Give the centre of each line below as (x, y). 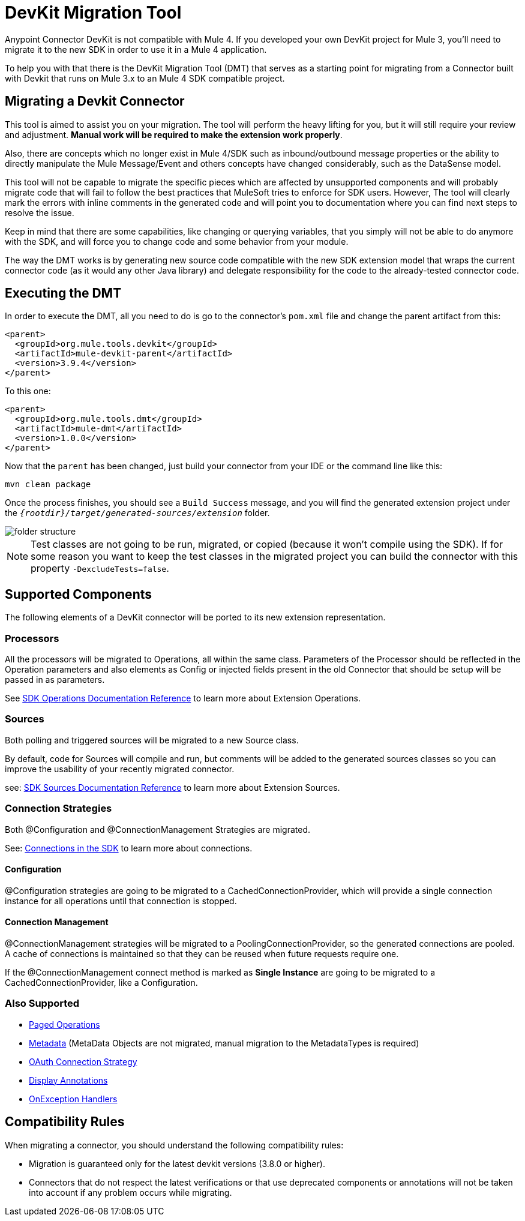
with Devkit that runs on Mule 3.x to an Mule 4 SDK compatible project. (145, 78)
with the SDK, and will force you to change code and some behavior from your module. (177, 241)
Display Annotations (68, 1080)
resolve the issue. (40, 212)
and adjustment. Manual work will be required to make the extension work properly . (174, 134)
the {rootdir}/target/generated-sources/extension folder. (137, 513)
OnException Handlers (73, 1099)
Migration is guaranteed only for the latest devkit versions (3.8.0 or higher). (177, 1163)
